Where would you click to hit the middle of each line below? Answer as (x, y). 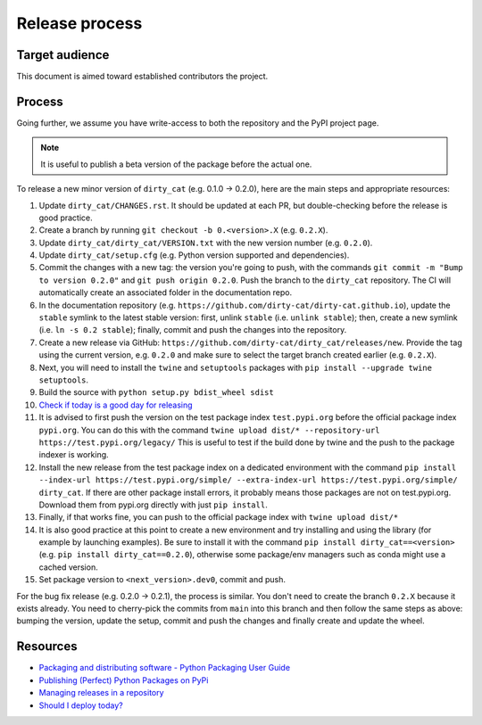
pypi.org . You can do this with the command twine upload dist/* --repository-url (209, 430)
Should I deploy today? (81, 705)
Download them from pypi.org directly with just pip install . (153, 505)
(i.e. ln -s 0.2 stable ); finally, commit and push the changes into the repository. (193, 330)
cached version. (68, 567)
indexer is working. (74, 455)
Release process (79, 23)
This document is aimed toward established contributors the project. (142, 77)
